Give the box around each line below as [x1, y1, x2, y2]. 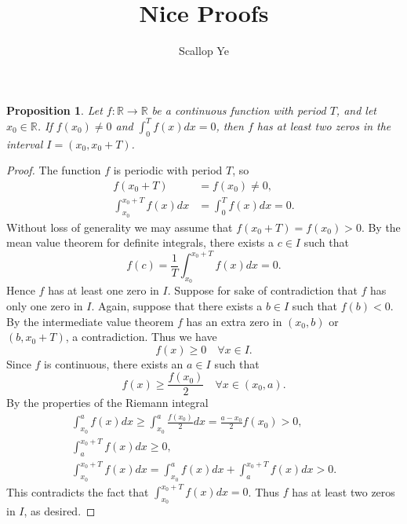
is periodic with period [113, 162, 223, 178]
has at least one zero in [48, 282, 159, 299]
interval [6, 135, 43, 152]
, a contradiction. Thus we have [65, 328, 217, 345]
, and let [336, 101, 376, 118]
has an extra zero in [186, 313, 282, 329]
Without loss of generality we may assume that [6, 218, 233, 235]
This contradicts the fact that [6, 483, 149, 500]
